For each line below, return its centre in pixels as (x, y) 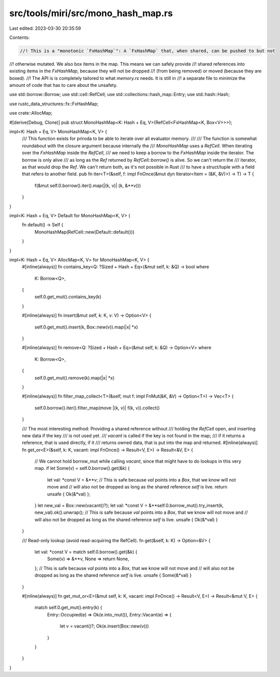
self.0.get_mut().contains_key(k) (68, 297)
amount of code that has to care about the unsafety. (64, 85)
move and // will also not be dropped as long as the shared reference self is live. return (137, 487)
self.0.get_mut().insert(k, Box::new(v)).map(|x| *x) (86, 327)
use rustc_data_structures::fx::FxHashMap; (54, 104)
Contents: (19, 37)
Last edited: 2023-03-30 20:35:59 (45, 28)
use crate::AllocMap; (31, 113)
